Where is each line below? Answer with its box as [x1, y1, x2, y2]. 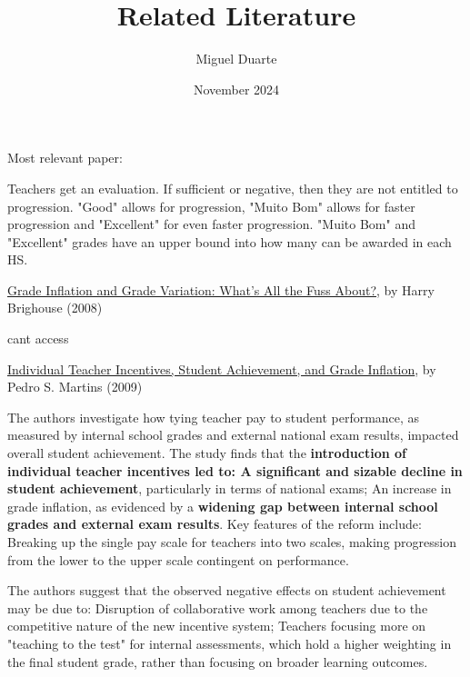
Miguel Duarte [195, 49, 277, 68]
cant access [7, 329, 69, 348]
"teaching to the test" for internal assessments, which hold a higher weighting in [7, 633, 452, 652]
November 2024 [193, 79, 280, 98]
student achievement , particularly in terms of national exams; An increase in [7, 479, 452, 498]
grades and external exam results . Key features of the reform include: [7, 514, 422, 533]
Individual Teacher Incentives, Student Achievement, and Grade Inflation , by [7, 359, 436, 378]
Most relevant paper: [7, 148, 123, 167]
